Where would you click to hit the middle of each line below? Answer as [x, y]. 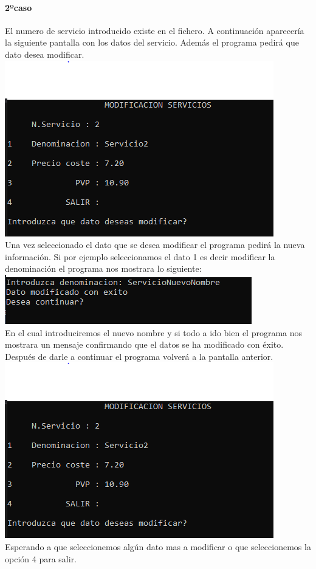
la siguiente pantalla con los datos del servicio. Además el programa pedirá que [152, 42]
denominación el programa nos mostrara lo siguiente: [103, 268]
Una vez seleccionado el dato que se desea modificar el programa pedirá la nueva [155, 245]
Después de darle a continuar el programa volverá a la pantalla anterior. [139, 356]
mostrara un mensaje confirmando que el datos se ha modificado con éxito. [144, 344]
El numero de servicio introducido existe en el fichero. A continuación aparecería [155, 30]
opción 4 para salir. [41, 558]
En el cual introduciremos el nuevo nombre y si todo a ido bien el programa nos [154, 332]
